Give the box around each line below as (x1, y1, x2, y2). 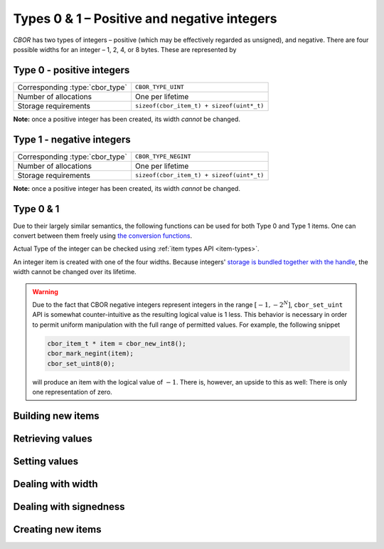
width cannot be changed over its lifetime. (13, 268, 137, 276)
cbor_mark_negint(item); (47, 350, 134, 357)
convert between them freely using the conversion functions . (13, 231, 193, 240)
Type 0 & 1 (13, 203, 60, 215)
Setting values (13, 455, 79, 467)
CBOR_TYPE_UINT (135, 83, 184, 91)
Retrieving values (13, 432, 92, 444)
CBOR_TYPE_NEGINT (135, 153, 191, 160)
